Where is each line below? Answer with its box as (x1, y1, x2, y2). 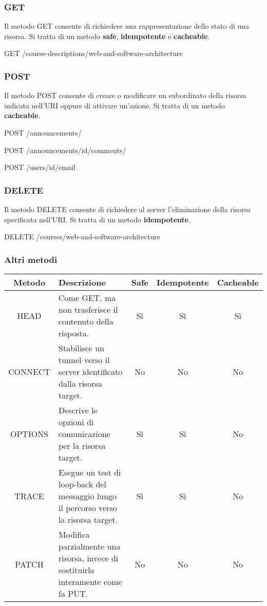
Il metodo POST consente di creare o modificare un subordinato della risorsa (4, 90, 246, 101)
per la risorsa (59, 440, 106, 451)
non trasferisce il (59, 304, 118, 315)
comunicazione (59, 428, 110, 440)
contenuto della (59, 315, 113, 327)
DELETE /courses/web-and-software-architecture (4, 231, 160, 242)
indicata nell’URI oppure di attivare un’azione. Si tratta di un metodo (4, 100, 225, 110)
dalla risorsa (59, 377, 102, 389)
